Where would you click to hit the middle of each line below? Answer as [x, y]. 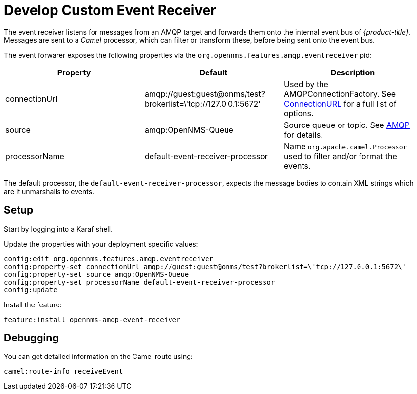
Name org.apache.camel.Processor [345, 146]
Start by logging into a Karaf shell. [58, 229]
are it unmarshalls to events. [49, 191]
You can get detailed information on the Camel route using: [98, 357]
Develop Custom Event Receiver [110, 10]
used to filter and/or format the [340, 156]
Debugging [31, 338]
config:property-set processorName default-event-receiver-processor [140, 282]
